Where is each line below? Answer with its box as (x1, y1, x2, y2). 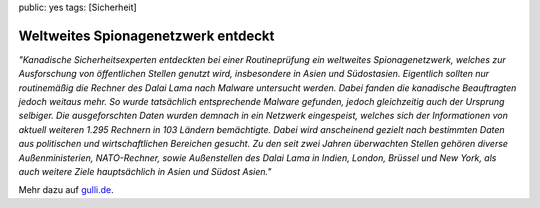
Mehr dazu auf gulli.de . (18, 184, 114, 196)
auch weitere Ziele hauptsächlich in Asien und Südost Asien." (18, 166, 272, 178)
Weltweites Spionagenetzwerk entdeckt (18, 27, 275, 44)
